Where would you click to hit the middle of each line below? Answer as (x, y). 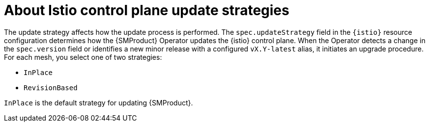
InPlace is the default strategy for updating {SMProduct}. (99, 102)
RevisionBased (51, 88)
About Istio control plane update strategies (147, 10)
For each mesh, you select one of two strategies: (83, 57)
